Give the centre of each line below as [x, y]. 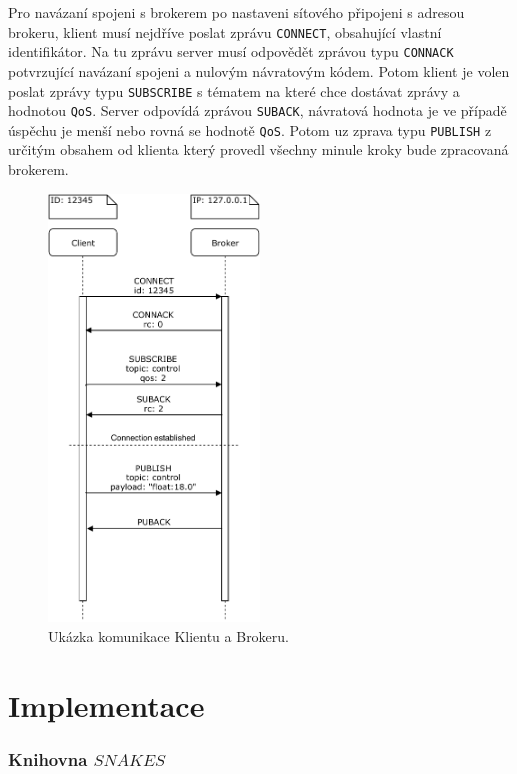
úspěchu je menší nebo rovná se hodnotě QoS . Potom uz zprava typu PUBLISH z [250, 129]
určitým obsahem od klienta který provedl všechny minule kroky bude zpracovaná [258, 149]
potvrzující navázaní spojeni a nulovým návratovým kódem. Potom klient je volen [259, 70]
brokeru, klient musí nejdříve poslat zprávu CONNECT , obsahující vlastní [225, 31]
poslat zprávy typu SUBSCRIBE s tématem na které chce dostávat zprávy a [234, 90]
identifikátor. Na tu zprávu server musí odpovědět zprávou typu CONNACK [231, 51]
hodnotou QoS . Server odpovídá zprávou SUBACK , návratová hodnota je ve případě [257, 110]
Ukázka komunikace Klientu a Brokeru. [168, 635]
